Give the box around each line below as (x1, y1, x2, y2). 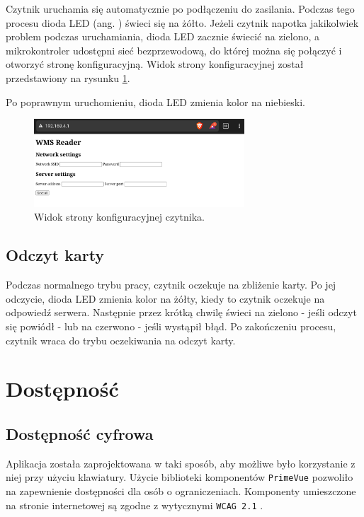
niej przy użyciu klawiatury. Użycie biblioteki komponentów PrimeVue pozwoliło (6, 470, 353, 484)
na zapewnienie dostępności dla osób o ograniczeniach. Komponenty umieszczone (6, 483, 356, 498)
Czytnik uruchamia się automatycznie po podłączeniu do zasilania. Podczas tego (6, 1, 355, 16)
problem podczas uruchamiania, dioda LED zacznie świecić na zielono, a (6, 29, 319, 44)
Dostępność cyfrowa (6, 422, 154, 444)
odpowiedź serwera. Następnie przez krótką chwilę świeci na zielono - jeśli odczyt (6, 305, 357, 320)
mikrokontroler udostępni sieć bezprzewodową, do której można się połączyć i (6, 42, 342, 57)
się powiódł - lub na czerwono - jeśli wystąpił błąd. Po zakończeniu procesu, (6, 318, 336, 333)
